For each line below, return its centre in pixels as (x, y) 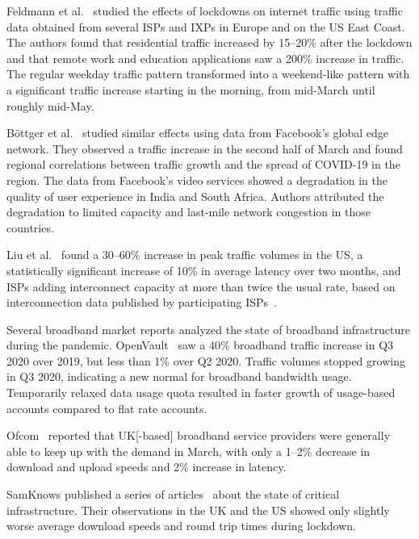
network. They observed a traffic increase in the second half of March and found (205, 148)
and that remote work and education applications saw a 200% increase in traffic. (205, 58)
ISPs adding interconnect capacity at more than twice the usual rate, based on (201, 286)
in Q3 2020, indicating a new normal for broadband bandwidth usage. (179, 376)
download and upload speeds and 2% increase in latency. (147, 467)
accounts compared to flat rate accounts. (107, 408)
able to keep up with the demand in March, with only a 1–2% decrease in (189, 451)
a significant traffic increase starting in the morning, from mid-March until (191, 89)
